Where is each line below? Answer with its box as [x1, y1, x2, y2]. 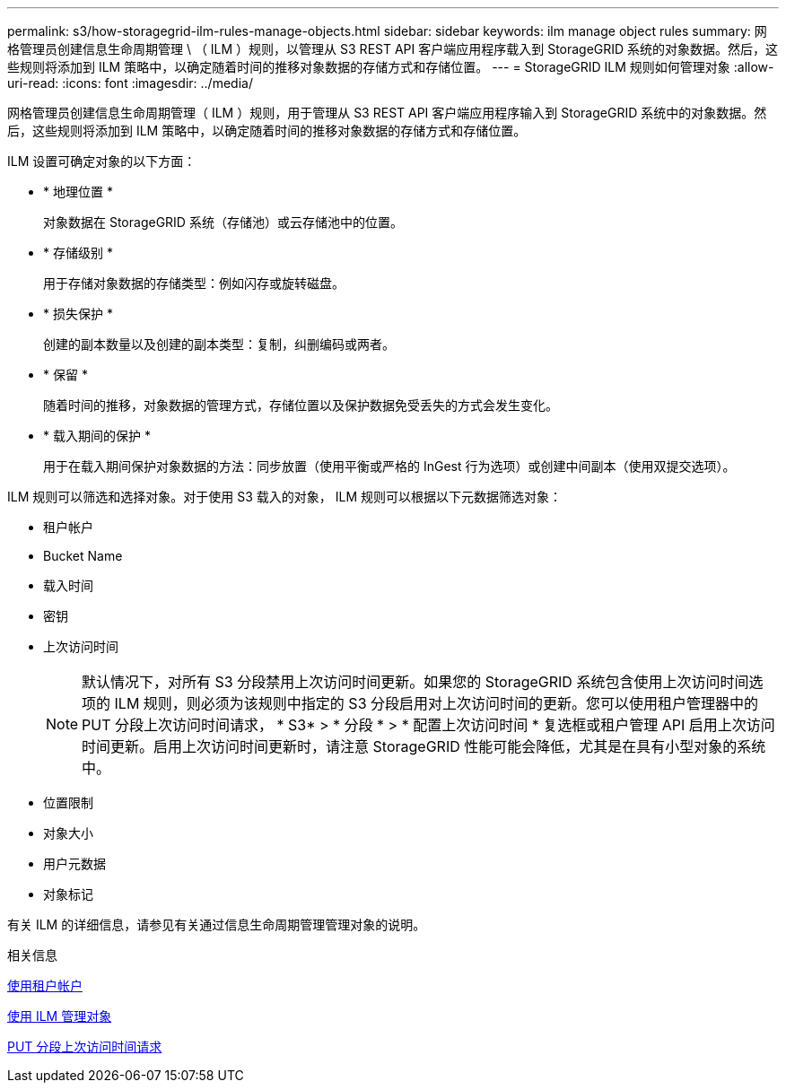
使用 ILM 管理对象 [7, 1008, 112, 1024]
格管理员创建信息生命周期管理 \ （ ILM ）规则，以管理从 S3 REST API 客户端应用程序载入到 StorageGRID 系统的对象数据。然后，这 [7, 41, 779, 57]
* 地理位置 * [43, 184, 113, 199]
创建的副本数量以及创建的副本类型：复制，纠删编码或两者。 [43, 336, 395, 352]
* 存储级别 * [43, 245, 113, 260]
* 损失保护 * [43, 306, 113, 321]
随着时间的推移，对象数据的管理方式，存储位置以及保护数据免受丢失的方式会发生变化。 [43, 397, 558, 413]
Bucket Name [43, 548, 123, 563]
